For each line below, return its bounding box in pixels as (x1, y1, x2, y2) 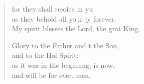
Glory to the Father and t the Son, (12, 40, 119, 50)
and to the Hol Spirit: (12, 50, 79, 60)
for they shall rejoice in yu (12, 4, 93, 14)
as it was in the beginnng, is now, (12, 59, 115, 70)
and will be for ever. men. (12, 69, 91, 80)
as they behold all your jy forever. (12, 13, 116, 24)
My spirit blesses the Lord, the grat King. (12, 23, 140, 34)
